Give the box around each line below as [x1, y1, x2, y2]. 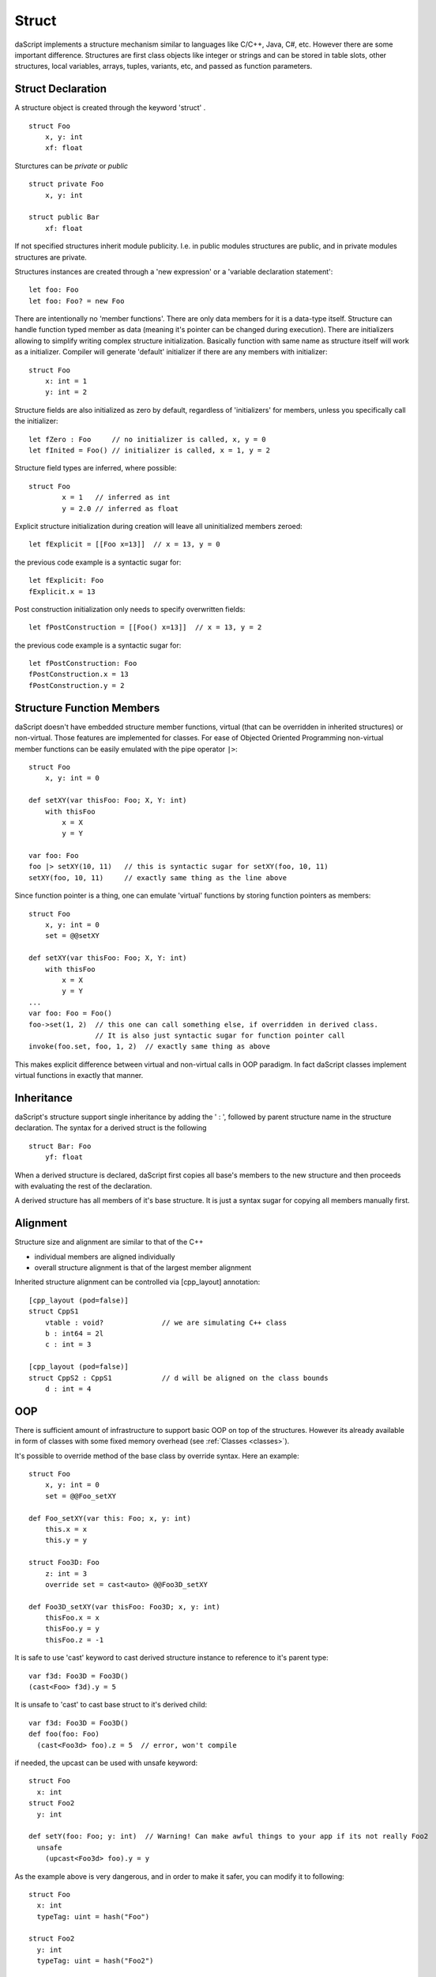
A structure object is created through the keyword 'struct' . [14, 103, 206, 112]
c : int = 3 [44, 1340, 92, 1349]
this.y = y [44, 1536, 88, 1545]
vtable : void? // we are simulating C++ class [44, 1317, 288, 1327]
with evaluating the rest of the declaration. [14, 1181, 152, 1190]
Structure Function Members [14, 701, 160, 715]
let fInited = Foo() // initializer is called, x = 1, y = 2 [28, 446, 270, 455]
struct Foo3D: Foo [28, 1558, 100, 1567]
